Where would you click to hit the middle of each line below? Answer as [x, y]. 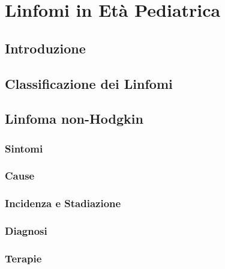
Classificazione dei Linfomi [89, 83]
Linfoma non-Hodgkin [74, 119]
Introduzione [45, 48]
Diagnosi [26, 231]
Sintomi [24, 148]
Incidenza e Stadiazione [63, 203]
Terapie [23, 258]
